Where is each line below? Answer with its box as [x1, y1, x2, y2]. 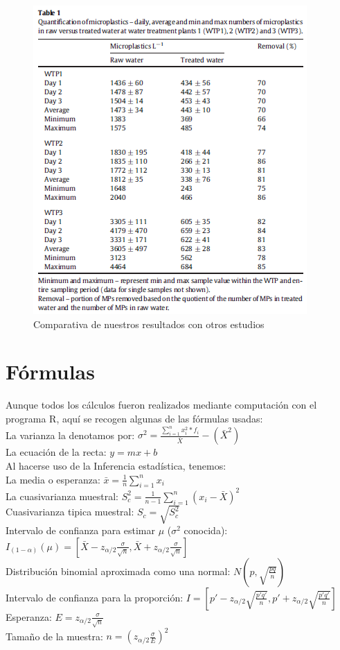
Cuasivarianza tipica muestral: [6, 504, 134, 519]
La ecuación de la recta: [6, 445, 107, 459]
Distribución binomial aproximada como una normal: [6, 563, 231, 578]
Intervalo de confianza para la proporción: [6, 590, 184, 604]
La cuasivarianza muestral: [6, 488, 118, 503]
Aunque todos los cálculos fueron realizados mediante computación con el [6, 397, 317, 412]
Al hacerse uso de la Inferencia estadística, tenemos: [6, 458, 226, 472]
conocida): [184, 523, 228, 538]
